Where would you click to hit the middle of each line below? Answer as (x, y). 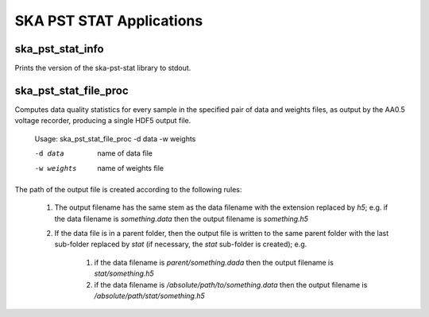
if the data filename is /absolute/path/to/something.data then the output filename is (231, 284)
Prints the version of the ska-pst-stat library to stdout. (103, 68)
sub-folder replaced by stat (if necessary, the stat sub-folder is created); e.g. (181, 244)
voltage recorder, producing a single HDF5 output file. (103, 121)
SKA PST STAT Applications (109, 21)
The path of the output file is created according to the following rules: (128, 189)
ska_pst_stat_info (59, 49)
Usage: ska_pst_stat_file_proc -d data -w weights (115, 138)
